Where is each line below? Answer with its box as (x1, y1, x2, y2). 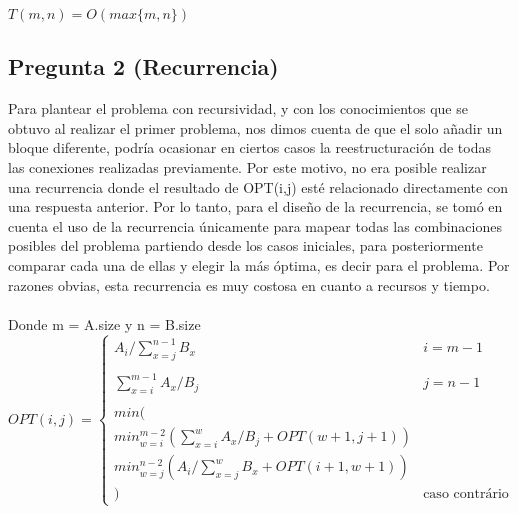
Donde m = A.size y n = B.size (8, 313, 201, 334)
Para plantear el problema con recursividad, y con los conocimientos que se (8, 98, 468, 119)
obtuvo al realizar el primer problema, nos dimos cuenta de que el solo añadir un (8, 117, 503, 138)
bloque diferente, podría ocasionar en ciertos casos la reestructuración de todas (8, 137, 491, 158)
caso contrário (423, 487, 509, 502)
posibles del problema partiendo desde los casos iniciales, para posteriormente (8, 235, 483, 256)
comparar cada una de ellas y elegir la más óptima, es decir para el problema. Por (8, 254, 510, 275)
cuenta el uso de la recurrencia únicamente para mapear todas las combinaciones (8, 215, 502, 236)
